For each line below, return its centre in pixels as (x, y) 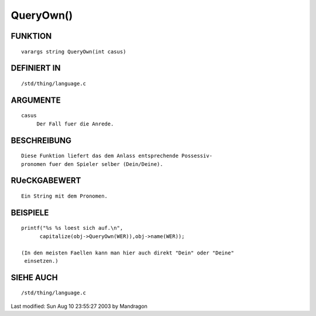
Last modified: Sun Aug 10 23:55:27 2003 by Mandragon (79, 306)
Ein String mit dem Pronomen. (65, 196)
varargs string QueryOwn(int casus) (74, 52)
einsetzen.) (41, 261)
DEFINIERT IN (36, 68)
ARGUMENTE (36, 100)
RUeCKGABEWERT (46, 181)
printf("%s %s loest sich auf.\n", (72, 228)
